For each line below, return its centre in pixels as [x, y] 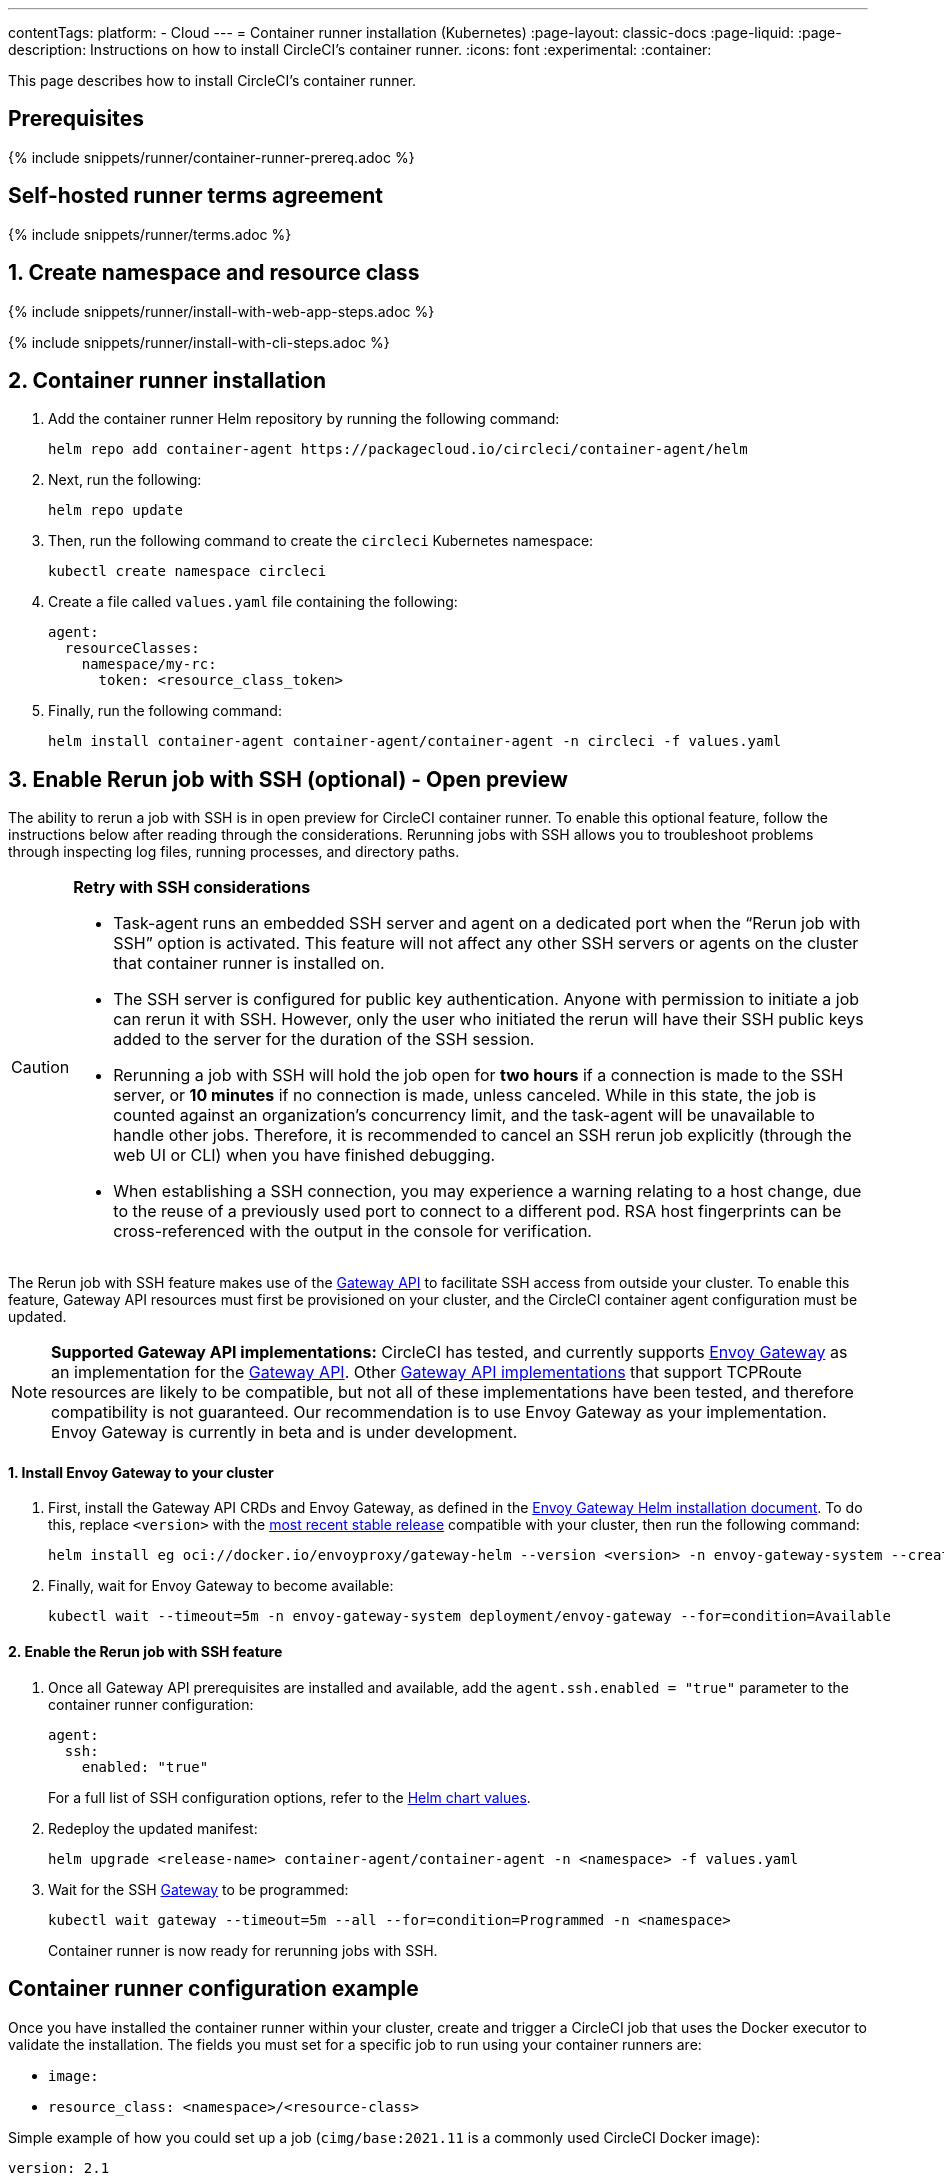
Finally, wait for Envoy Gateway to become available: [221, 1586]
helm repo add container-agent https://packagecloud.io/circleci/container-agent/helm [398, 449]
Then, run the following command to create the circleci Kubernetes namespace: [321, 541]
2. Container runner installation [167, 380]
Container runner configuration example [213, 1989]
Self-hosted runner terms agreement [195, 196]
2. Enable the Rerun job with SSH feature [145, 1652]
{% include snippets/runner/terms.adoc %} [150, 234]
